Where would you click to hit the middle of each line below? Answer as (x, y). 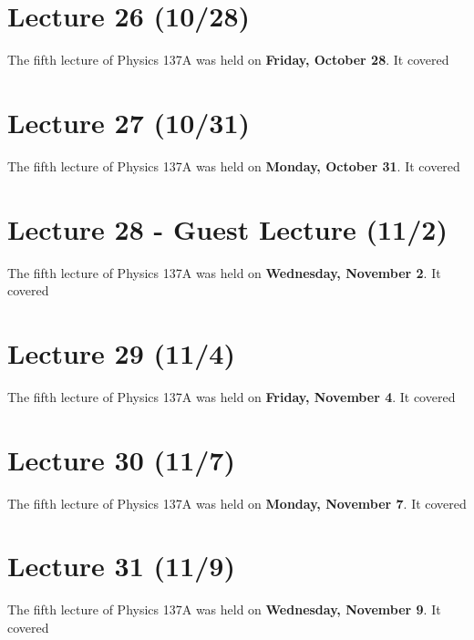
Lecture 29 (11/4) (121, 352)
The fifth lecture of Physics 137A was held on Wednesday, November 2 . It (224, 272)
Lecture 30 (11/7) (121, 459)
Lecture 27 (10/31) (129, 122)
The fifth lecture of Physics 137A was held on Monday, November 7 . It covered (237, 503)
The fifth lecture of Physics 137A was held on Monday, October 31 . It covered (234, 165)
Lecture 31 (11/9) (121, 566)
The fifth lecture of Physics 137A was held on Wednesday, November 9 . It (224, 609)
